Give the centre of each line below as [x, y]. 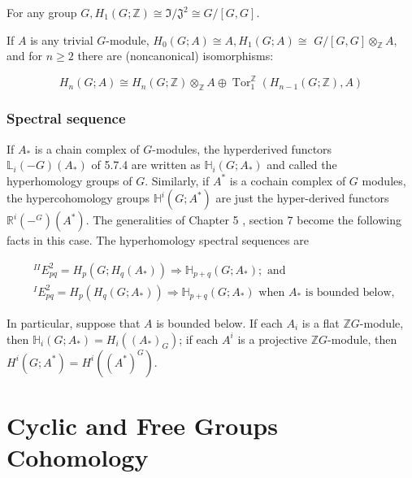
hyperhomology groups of [69, 180]
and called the [302, 165]
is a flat [321, 322]
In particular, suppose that [74, 322]
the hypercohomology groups [78, 198]
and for [25, 56]
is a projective [273, 339]
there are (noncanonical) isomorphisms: [176, 56]
